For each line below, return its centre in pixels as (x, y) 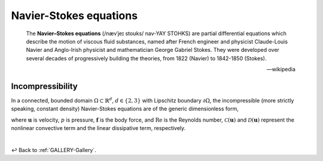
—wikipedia (281, 69)
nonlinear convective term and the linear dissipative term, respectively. (98, 128)
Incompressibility (44, 86)
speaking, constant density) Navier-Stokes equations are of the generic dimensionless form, (125, 109)
